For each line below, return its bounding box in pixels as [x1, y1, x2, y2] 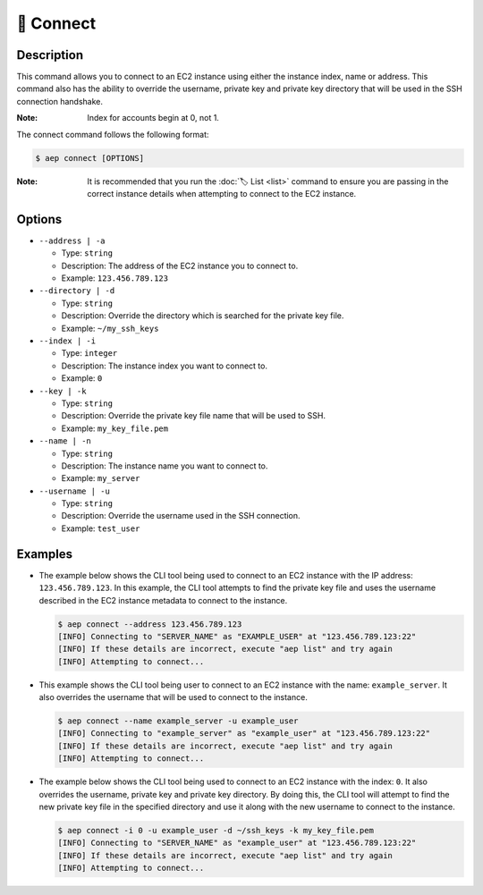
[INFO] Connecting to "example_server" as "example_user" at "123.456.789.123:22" [57, 729, 431, 739]
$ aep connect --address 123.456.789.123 [57, 619, 242, 629]
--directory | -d [38, 286, 115, 296]
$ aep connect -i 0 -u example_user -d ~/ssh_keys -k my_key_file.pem [57, 825, 375, 835]
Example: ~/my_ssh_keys [61, 323, 159, 334]
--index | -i [38, 336, 97, 346]
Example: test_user [61, 523, 140, 534]
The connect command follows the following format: [16, 129, 209, 139]
